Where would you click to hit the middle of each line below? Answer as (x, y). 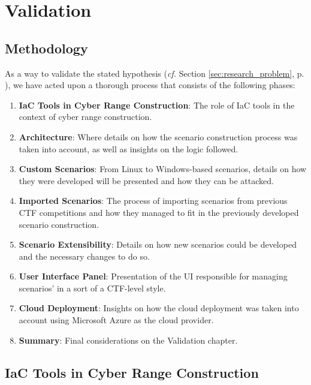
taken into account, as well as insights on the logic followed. (129, 148)
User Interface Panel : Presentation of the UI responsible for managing (153, 276)
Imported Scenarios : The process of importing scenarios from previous (153, 201)
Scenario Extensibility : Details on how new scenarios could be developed (158, 244)
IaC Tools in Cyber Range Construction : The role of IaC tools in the (157, 105)
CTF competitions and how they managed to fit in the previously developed (159, 212)
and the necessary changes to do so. (84, 256)
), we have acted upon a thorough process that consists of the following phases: (150, 85)
